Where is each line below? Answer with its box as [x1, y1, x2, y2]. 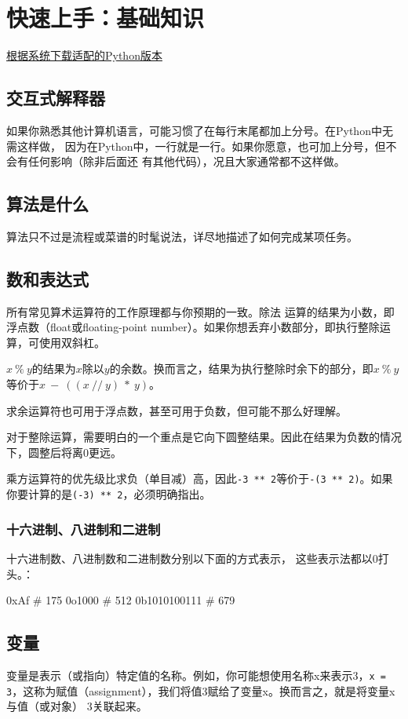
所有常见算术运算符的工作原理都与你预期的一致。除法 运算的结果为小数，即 [6, 303, 395, 319]
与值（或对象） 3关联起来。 [6, 698, 148, 714]
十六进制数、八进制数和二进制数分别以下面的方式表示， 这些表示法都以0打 [6, 549, 389, 566]
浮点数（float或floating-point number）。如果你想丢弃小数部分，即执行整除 [6, 319, 380, 335]
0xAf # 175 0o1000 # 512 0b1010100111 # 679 [6, 592, 235, 608]
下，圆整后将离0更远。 [6, 443, 122, 460]
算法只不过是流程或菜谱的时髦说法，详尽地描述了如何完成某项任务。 [6, 228, 358, 244]
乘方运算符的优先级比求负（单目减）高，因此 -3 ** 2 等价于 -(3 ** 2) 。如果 [6, 470, 393, 487]
